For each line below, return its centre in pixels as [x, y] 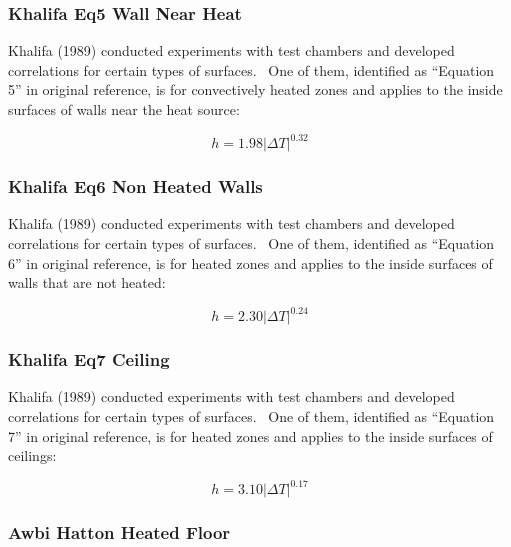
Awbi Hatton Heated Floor [119, 532]
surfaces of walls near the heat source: [124, 109]
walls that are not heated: [87, 282]
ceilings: [32, 455]
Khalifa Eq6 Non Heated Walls [135, 186]
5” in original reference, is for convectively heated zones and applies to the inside [255, 89]
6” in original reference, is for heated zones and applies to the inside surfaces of [250, 262]
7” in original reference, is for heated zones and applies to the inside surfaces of [250, 435]
